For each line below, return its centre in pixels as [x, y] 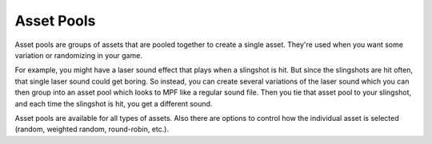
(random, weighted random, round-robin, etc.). [92, 129]
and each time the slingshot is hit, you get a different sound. [114, 103]
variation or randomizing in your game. [79, 55]
